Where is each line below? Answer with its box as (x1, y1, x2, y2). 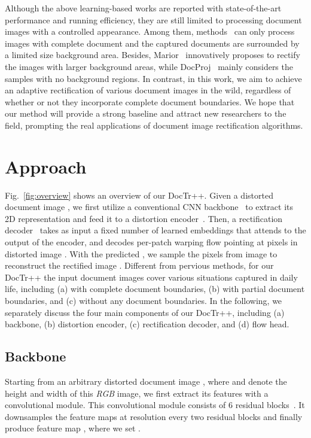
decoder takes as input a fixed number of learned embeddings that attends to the (5, 224, 306, 236)
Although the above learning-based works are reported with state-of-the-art (5, 2, 282, 14)
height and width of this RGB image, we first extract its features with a (5, 387, 269, 399)
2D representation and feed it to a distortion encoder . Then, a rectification (5, 212, 283, 224)
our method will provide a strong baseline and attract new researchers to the (5, 107, 286, 120)
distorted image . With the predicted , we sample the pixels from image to (5, 247, 278, 260)
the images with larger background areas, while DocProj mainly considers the (5, 60, 293, 72)
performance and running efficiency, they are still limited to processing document (5, 13, 302, 26)
